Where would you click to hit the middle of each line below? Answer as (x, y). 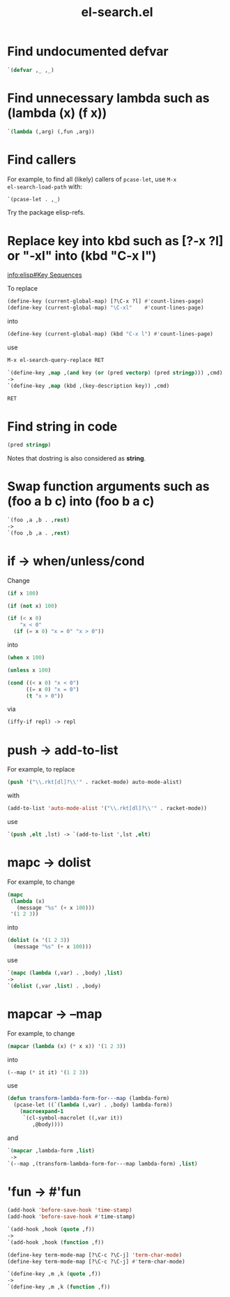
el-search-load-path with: (45, 187)
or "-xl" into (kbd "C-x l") (82, 255)
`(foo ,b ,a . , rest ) (39, 533)
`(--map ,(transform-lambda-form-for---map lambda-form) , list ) (102, 1164)
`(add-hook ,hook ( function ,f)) (56, 1242)
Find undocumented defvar (88, 51)
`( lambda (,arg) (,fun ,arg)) (51, 131)
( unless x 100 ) (29, 670)
